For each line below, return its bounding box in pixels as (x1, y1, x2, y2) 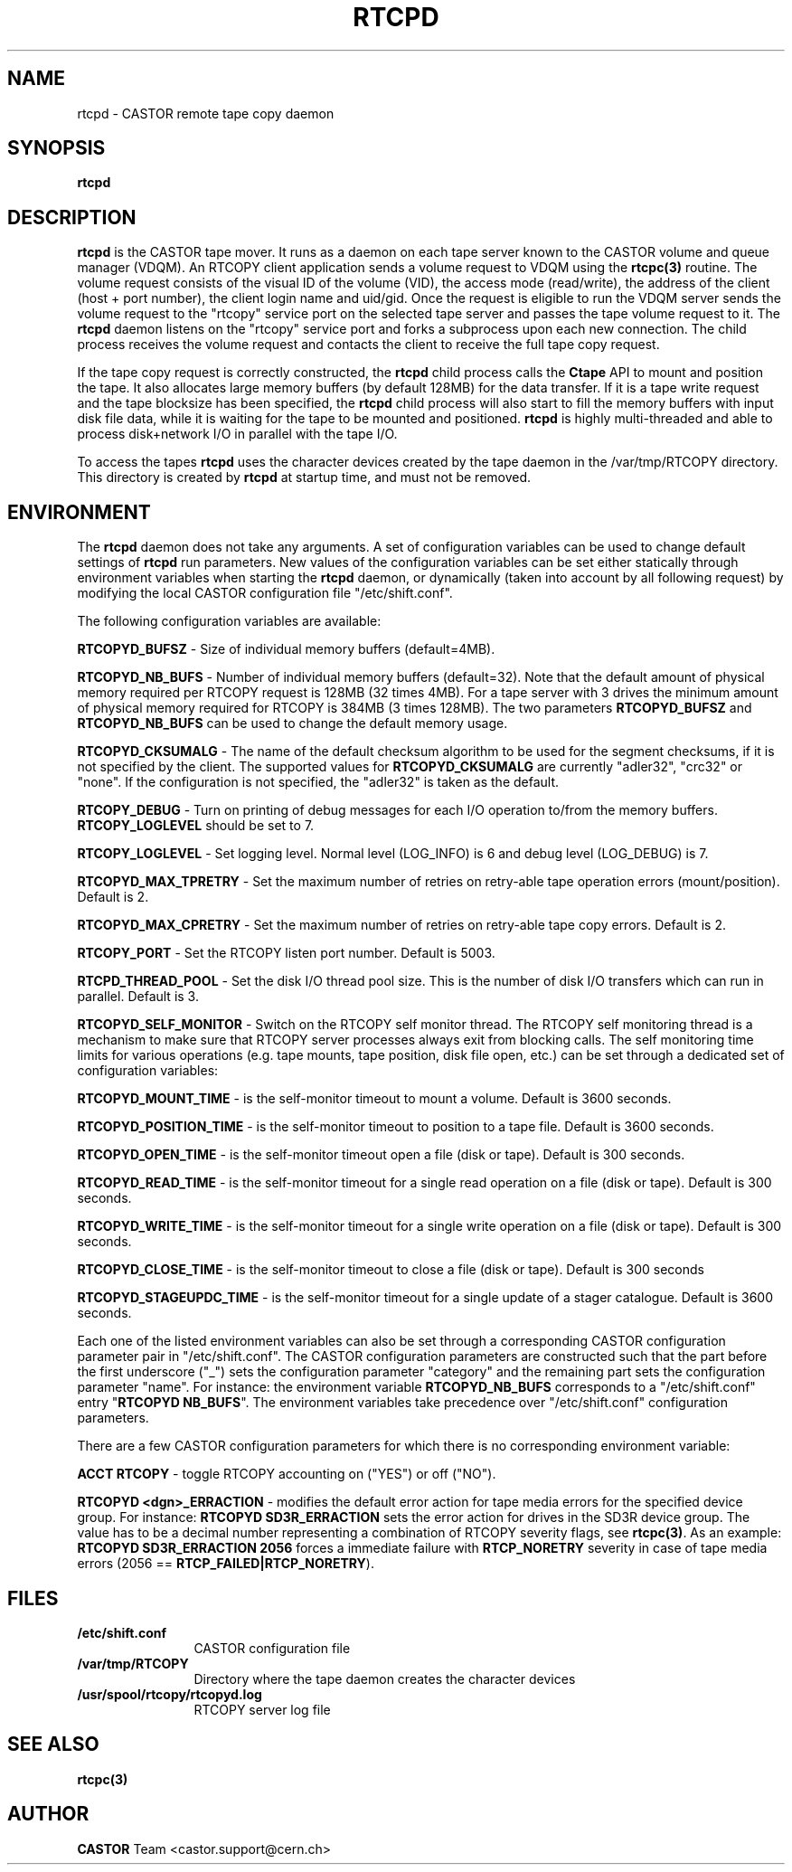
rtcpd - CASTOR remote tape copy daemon (77, 105, 335, 121)
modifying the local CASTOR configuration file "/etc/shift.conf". (77, 585, 453, 601)
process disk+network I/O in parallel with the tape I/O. (77, 426, 398, 442)
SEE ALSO (7, 1733, 99, 1756)
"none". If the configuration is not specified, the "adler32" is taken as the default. (77, 774, 560, 790)
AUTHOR (7, 1802, 90, 1826)
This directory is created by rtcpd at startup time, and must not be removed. (77, 469, 532, 486)
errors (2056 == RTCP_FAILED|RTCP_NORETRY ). (77, 1555, 374, 1572)
